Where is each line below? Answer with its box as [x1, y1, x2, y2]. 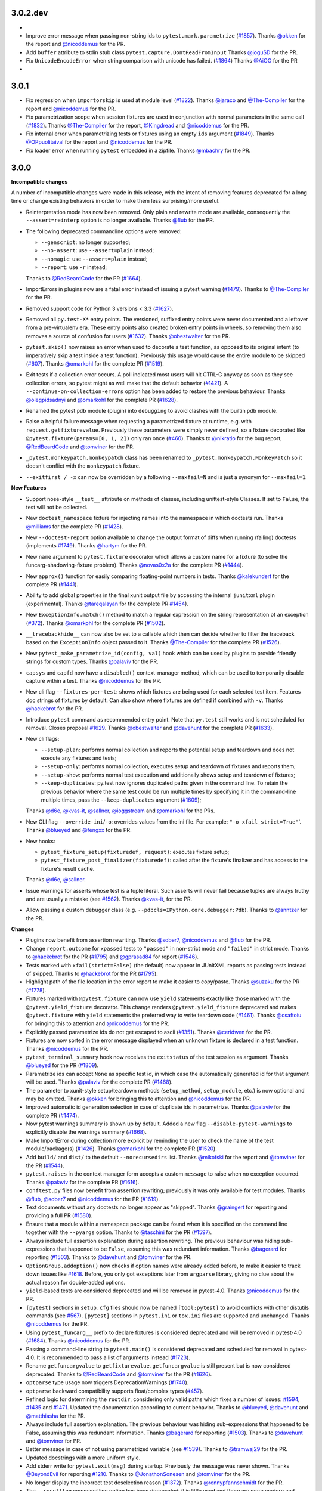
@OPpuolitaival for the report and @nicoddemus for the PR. [26, 138, 173, 146]
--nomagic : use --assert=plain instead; [41, 255, 148, 262]
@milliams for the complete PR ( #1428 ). [26, 522, 123, 530]
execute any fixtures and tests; [41, 754, 117, 762]
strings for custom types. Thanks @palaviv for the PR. [26, 658, 159, 665]
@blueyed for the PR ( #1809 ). [26, 1062, 99, 1069]
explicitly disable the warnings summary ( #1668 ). [26, 1128, 147, 1136]
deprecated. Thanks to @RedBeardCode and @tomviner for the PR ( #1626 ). [26, 1371, 212, 1378]
